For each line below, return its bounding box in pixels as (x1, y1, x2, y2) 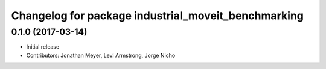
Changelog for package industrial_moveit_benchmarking (11, 9, 304, 22)
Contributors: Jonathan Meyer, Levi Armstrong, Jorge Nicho (26, 52, 176, 59)
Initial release (26, 43, 60, 50)
